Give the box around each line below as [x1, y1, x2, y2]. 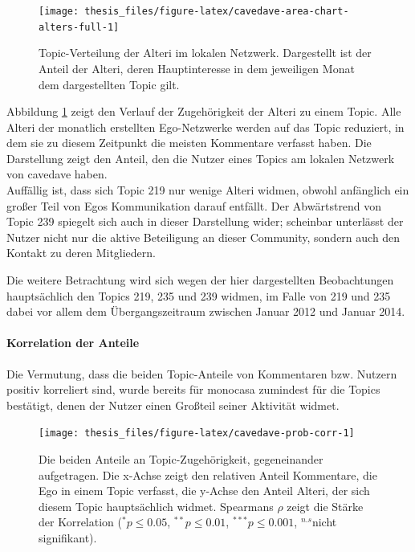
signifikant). [39, 530, 97, 546]
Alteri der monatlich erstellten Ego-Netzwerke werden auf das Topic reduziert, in [6, 118, 405, 135]
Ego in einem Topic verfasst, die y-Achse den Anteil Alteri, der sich [39, 482, 370, 499]
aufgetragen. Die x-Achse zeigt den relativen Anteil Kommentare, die [39, 466, 377, 483]
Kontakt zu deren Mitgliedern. [6, 244, 156, 261]
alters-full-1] [39, 21, 120, 33]
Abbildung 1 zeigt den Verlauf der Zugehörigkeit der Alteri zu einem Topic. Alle [6, 103, 401, 120]
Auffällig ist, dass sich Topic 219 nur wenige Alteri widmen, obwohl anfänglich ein [6, 182, 409, 198]
